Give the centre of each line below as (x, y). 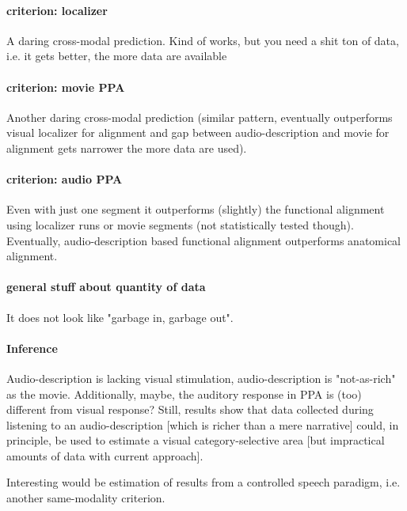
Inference (32, 348)
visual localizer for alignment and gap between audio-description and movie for (198, 132)
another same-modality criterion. (86, 498)
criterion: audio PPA (65, 179)
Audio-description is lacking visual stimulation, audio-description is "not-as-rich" (201, 378)
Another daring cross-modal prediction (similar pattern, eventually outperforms (200, 117)
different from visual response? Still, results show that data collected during (190, 409)
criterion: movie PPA (66, 87)
